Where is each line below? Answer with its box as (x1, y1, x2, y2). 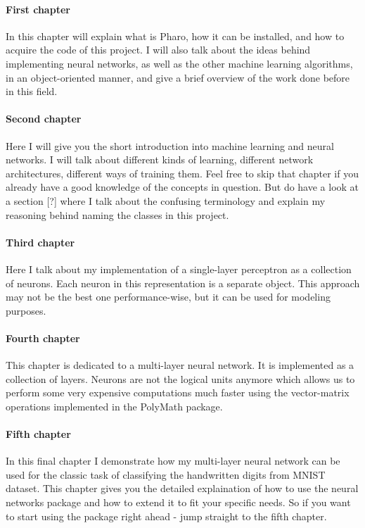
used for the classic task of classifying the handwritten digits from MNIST (6, 467, 326, 482)
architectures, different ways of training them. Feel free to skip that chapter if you (6, 165, 359, 180)
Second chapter (6, 111, 82, 126)
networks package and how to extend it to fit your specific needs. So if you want (6, 495, 351, 510)
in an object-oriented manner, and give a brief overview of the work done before (6, 70, 350, 84)
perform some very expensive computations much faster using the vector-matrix (6, 385, 350, 400)
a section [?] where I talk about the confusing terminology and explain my (6, 193, 326, 208)
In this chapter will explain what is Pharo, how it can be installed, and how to (6, 28, 345, 43)
